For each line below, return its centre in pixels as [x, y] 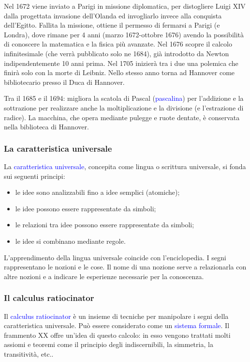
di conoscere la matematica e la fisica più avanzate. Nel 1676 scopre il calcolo [118, 44]
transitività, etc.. [29, 354]
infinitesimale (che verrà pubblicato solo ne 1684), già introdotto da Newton [117, 53]
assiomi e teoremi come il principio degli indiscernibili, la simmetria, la [109, 344]
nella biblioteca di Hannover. [46, 127]
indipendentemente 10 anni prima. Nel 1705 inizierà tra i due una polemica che [121, 63]
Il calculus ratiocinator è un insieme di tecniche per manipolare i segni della [116, 316]
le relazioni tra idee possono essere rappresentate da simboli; [105, 225]
